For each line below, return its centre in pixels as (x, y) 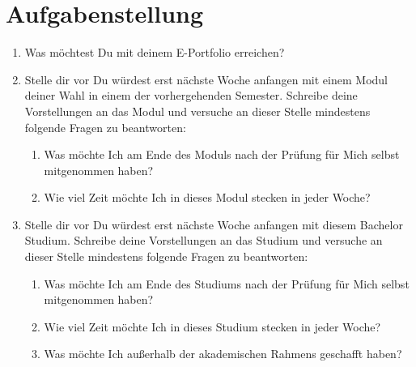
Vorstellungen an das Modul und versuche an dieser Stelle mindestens (197, 111)
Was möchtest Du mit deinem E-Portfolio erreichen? (155, 52)
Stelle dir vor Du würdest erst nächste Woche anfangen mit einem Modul (206, 79)
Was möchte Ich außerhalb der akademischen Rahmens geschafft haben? (223, 354)
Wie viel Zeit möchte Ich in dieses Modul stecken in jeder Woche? (207, 197)
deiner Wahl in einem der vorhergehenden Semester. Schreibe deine (191, 95)
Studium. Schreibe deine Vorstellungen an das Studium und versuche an (204, 240)
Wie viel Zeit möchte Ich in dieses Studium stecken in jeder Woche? (212, 326)
